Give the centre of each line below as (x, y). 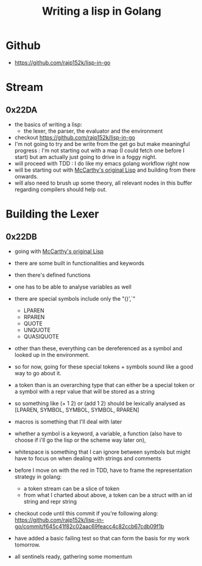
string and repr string (50, 501)
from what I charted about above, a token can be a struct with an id (108, 495)
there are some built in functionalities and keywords (79, 263)
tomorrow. (27, 545)
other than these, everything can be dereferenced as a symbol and (98, 348)
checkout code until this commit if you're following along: (86, 513)
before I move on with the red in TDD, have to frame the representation (103, 470)
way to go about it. (38, 373)
